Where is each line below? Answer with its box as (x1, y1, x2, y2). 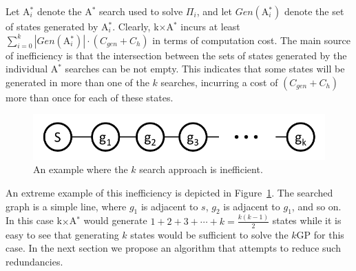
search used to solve (99, 4, 183, 18)
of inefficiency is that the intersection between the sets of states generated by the (6, 48, 347, 62)
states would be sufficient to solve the (130, 227, 289, 241)
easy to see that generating (6, 227, 119, 241)
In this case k (6, 213, 62, 228)
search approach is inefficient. (139, 162, 263, 177)
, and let (196, 4, 233, 18)
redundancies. (6, 254, 63, 268)
